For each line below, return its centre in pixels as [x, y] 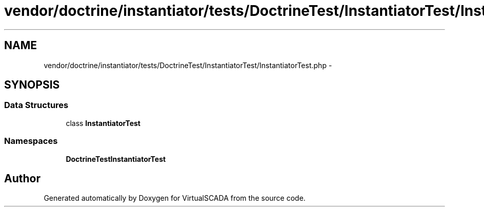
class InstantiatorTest [103, 123]
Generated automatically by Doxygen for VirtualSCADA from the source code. [175, 198]
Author [22, 178]
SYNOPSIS [32, 85]
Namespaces [31, 141]
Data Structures [36, 105]
